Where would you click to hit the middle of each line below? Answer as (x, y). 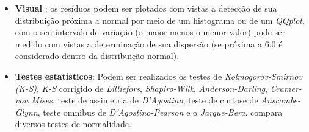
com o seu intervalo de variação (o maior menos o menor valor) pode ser (150, 32)
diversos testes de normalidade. (73, 124)
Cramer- (286, 88)
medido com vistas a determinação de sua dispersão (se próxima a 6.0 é (149, 43)
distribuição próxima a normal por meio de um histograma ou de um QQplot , (160, 20)
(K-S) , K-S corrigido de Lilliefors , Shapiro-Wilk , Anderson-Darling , (141, 88)
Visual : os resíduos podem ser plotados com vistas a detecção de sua (146, 8)
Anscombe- (281, 100)
